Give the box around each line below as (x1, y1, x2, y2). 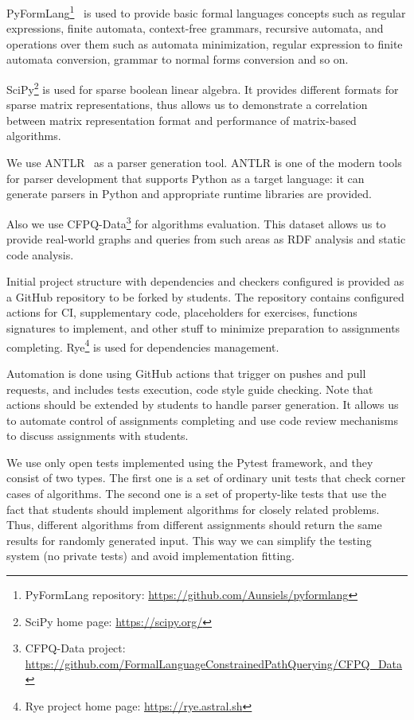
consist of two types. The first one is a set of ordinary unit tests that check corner (6, 469, 406, 486)
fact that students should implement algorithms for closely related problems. (6, 500, 380, 517)
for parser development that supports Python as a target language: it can (6, 169, 365, 186)
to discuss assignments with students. (6, 427, 189, 444)
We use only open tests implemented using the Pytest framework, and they (6, 453, 373, 470)
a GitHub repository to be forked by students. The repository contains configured (6, 288, 404, 305)
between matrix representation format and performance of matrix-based (6, 111, 357, 128)
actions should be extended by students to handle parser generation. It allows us (6, 396, 399, 413)
